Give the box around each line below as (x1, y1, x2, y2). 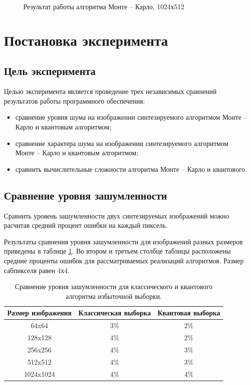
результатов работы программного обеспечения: (4, 95, 145, 106)
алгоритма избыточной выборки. (66, 291, 162, 301)
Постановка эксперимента (4, 30, 168, 50)
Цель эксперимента (4, 63, 96, 78)
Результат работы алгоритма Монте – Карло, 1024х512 (23, 1, 184, 11)
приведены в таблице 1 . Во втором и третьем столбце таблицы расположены (4, 246, 231, 256)
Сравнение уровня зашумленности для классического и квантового (15, 281, 213, 292)
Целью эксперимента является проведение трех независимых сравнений (4, 86, 217, 96)
